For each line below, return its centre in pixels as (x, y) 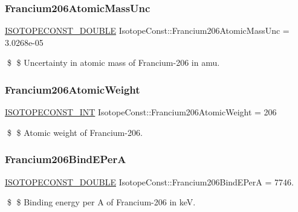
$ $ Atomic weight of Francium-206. (75, 132)
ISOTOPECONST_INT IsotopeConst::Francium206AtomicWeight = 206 (141, 112)
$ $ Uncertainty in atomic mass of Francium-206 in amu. (113, 63)
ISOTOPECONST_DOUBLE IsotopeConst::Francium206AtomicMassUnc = (147, 31)
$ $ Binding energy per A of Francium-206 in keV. (101, 202)
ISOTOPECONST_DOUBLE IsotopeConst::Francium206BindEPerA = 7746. (149, 181)
